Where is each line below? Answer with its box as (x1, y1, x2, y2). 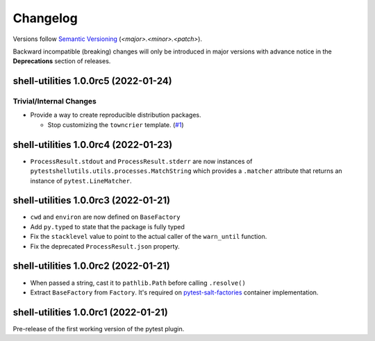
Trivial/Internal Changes (12, 97, 97, 106)
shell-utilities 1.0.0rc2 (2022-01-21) (12, 260, 170, 272)
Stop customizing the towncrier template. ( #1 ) (47, 120, 184, 128)
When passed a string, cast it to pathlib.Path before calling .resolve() (30, 278, 246, 287)
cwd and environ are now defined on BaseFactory (30, 213, 181, 222)
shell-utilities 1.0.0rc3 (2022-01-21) (12, 194, 170, 206)
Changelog (12, 10, 78, 26)
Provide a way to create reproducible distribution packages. (30, 111, 201, 119)
